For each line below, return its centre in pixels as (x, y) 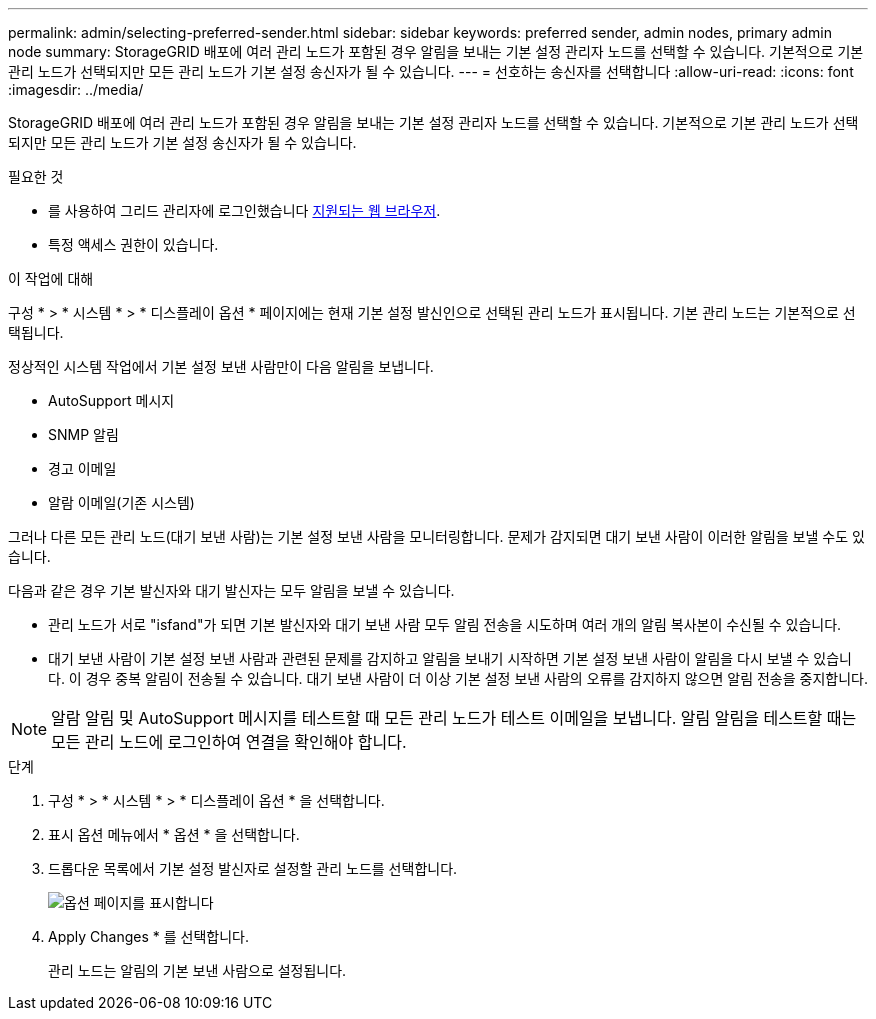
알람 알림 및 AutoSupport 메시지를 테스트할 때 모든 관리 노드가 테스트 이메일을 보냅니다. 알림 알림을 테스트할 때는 (454, 718)
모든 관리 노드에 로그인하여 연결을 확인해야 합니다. (229, 742)
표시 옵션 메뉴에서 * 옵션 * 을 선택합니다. (174, 834)
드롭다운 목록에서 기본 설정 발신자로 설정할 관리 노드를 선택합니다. (253, 868)
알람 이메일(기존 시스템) (121, 502)
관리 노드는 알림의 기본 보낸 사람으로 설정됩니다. (197, 970)
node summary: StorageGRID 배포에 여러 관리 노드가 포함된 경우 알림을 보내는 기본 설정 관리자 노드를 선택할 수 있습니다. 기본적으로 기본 (436, 51)
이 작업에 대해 (51, 278)
